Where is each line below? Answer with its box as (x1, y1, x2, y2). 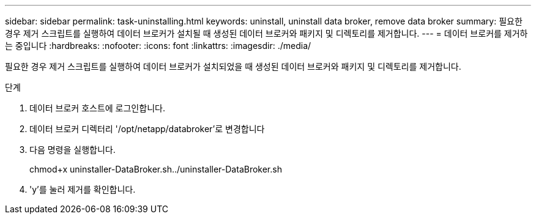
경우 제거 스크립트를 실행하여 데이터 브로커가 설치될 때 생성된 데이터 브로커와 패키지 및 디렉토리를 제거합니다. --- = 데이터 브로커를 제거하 (5, 28, 528, 39)
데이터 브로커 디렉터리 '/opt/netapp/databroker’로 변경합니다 (29, 124, 265, 134)
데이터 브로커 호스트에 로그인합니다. (29, 103, 165, 113)
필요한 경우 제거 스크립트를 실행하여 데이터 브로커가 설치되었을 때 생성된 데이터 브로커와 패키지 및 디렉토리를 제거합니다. (5, 61, 461, 72)
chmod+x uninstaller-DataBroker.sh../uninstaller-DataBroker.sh (29, 164, 282, 174)
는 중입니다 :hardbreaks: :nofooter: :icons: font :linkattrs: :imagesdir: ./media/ (5, 40, 311, 51)
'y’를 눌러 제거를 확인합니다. (29, 184, 136, 195)
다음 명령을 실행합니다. (29, 144, 116, 155)
